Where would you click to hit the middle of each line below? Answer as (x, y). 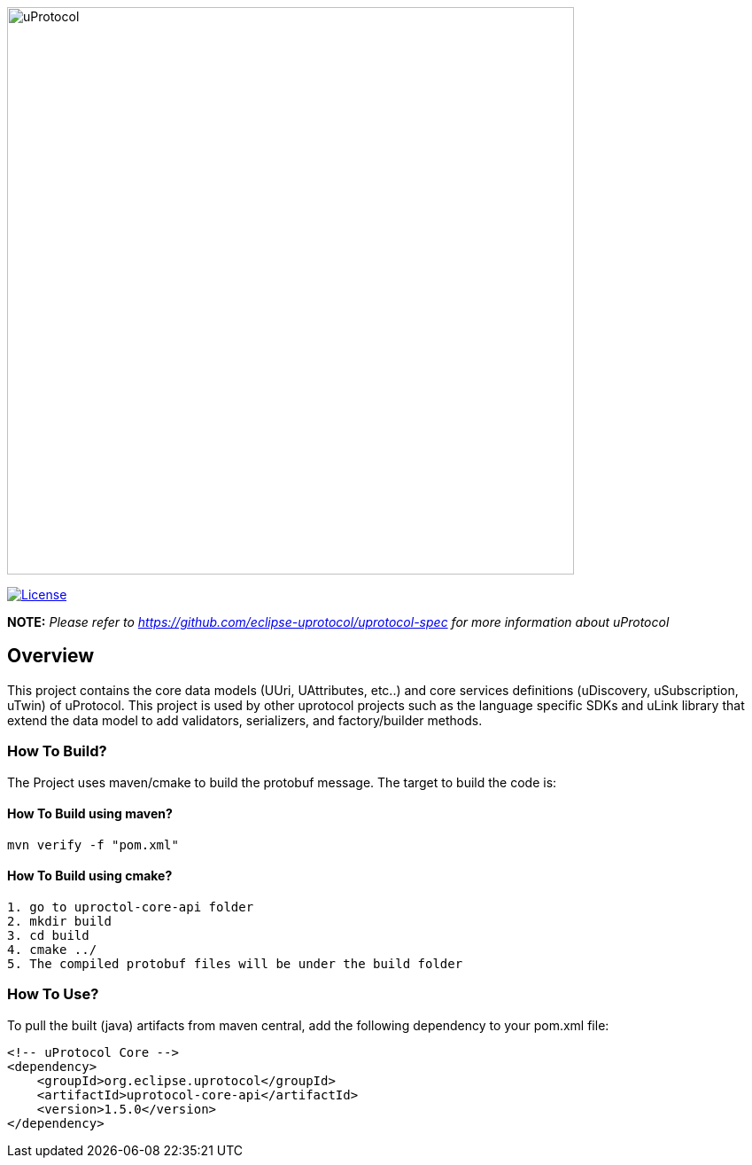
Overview (51, 656)
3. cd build (48, 936)
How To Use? (53, 994)
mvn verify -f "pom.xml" (93, 844)
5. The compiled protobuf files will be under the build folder (235, 964)
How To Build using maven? (90, 814)
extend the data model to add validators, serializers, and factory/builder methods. (245, 720)
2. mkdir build (60, 922)
